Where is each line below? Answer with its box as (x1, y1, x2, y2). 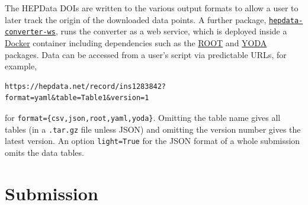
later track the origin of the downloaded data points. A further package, (5, 13, 267, 25)
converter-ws (5, 28, 56, 37)
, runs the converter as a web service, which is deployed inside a (55, 25, 287, 37)
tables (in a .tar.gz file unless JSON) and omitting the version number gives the (5, 123, 301, 135)
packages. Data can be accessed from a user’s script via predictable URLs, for (5, 48, 287, 60)
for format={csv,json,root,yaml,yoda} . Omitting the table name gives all (5, 111, 281, 123)
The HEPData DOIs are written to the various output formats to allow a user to (5, 2, 299, 14)
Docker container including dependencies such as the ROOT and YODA (5, 36, 267, 49)
